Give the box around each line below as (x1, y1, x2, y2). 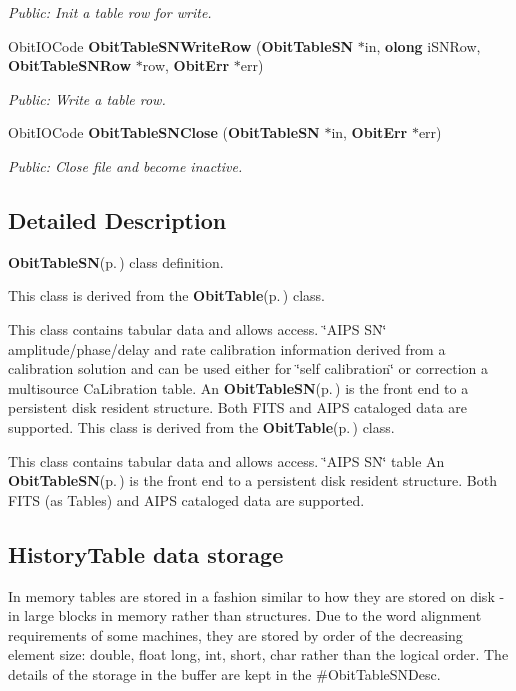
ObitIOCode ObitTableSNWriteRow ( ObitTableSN (8, 35, 354, 56)
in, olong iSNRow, (364, 35, 481, 56)
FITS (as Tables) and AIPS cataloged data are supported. (8, 489, 365, 510)
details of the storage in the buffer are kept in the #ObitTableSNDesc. (8, 663, 441, 684)
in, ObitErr (331, 122, 408, 143)
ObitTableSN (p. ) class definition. (8, 251, 224, 272)
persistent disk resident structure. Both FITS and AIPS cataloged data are (8, 397, 467, 418)
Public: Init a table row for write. (8, 2, 212, 22)
